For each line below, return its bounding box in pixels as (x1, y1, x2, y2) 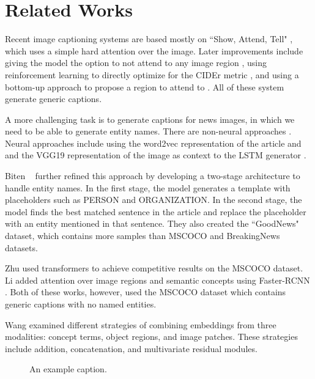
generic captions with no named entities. (5, 298, 157, 310)
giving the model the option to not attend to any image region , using (5, 56, 267, 69)
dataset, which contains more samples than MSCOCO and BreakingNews (5, 229, 280, 242)
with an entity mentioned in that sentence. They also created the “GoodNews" (5, 217, 299, 230)
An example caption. (29, 362, 107, 375)
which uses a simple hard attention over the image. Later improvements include (5, 44, 303, 57)
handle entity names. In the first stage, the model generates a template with (5, 181, 291, 194)
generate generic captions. (5, 92, 102, 105)
